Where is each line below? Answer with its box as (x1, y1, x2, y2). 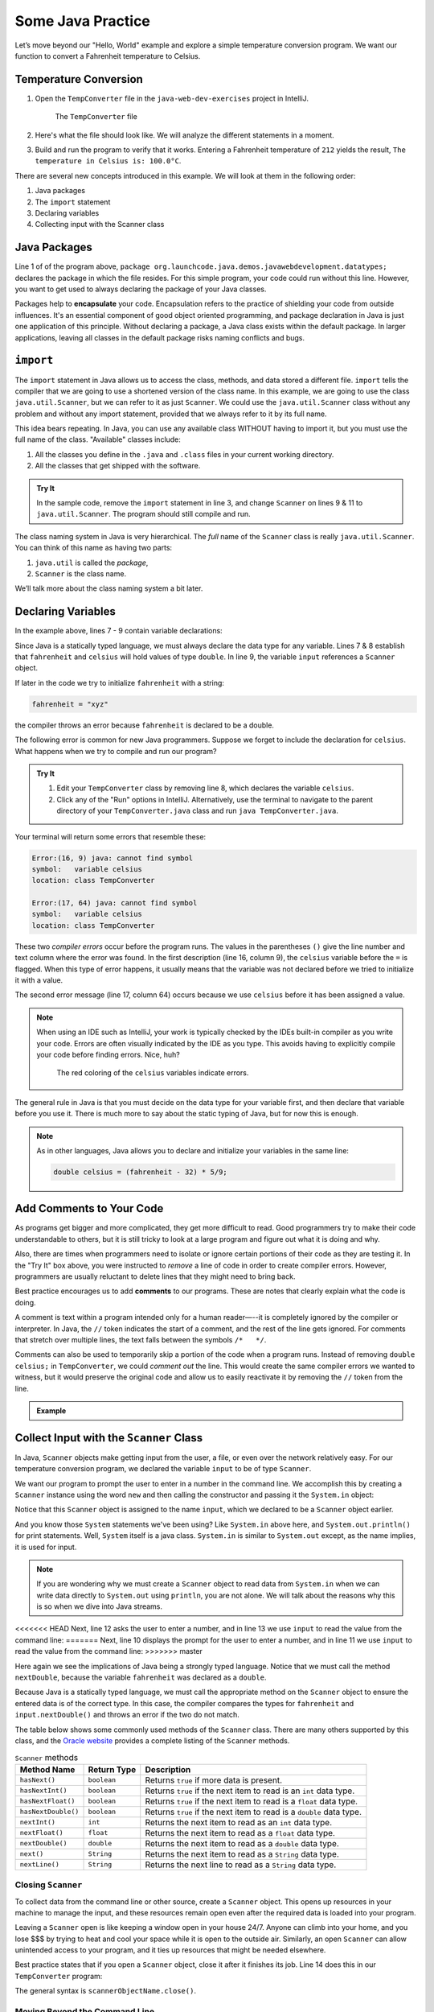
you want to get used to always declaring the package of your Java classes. (14, 284, 267, 294)
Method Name (19, 1763, 76, 1775)
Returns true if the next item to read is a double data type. (145, 1806, 362, 1817)
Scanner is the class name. (35, 568, 127, 579)
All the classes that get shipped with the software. (35, 461, 201, 471)
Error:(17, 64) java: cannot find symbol (31, 898, 198, 908)
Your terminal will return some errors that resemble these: (14, 831, 207, 841)
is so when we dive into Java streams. (36, 1602, 163, 1611)
